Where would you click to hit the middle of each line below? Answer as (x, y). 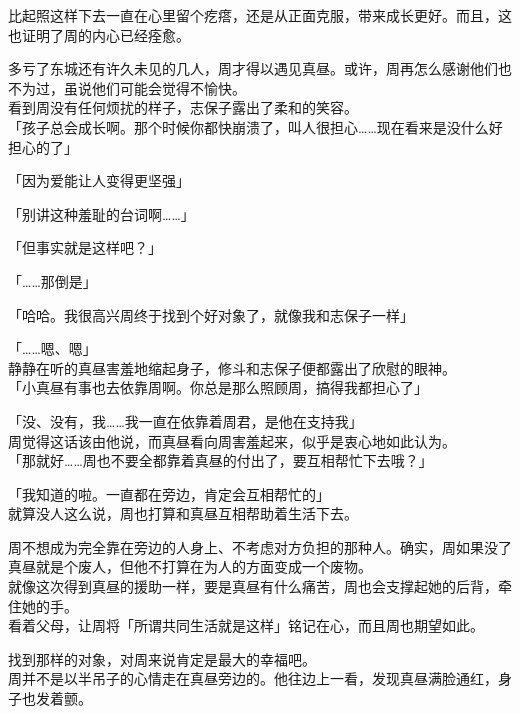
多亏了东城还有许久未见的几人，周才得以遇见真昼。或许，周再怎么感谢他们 (253, 68)
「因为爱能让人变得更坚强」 (99, 180)
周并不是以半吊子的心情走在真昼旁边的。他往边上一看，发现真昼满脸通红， (253, 678)
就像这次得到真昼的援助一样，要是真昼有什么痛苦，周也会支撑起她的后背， (253, 586)
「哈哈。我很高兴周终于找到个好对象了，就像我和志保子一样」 (211, 314)
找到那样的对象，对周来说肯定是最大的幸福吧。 (162, 658)
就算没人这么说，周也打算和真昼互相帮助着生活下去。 (183, 513)
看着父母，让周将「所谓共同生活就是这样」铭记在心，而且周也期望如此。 (246, 625)
